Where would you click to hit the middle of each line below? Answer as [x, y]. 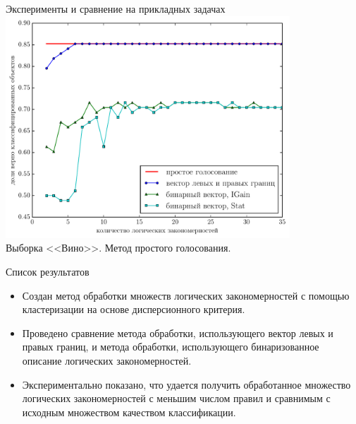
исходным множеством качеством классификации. [129, 412]
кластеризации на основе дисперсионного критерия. [134, 309]
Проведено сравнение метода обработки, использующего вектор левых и [178, 332]
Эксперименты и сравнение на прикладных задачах [116, 8]
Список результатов [48, 271]
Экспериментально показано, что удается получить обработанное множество [186, 384]
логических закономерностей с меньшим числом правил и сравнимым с [176, 398]
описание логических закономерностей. [107, 360]
